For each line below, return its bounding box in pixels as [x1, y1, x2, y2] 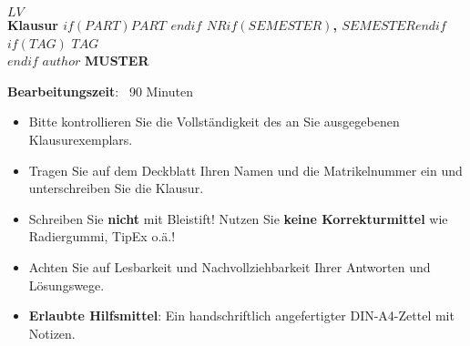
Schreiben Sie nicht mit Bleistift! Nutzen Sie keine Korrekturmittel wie [28, 209, 448, 228]
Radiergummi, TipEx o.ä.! [28, 227, 176, 246]
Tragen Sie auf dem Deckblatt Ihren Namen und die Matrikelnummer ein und [28, 160, 463, 179]
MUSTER [84, 51, 149, 70]
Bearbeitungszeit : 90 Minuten [7, 81, 193, 100]
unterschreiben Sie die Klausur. [28, 178, 204, 198]
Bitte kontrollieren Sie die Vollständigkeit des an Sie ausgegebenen [28, 112, 400, 131]
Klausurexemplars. [28, 129, 133, 148]
